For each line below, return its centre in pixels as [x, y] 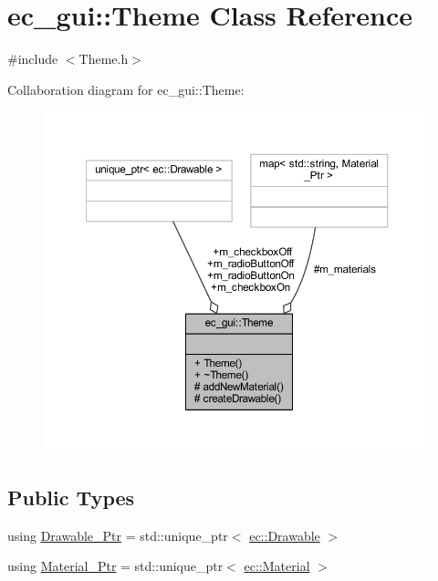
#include [33, 59]
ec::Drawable [285, 535]
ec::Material [277, 566]
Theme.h [104, 59]
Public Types [71, 497]
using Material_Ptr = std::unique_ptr [115, 566]
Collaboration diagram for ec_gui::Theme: [126, 89]
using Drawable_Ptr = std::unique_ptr [118, 535]
